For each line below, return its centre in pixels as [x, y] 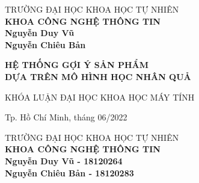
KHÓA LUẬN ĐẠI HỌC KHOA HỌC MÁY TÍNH [100, 97]
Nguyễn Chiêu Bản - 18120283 [69, 172]
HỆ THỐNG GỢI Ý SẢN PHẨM [77, 65]
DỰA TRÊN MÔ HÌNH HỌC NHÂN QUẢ [98, 76]
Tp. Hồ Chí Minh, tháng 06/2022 [66, 117]
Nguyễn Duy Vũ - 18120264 [64, 160]
